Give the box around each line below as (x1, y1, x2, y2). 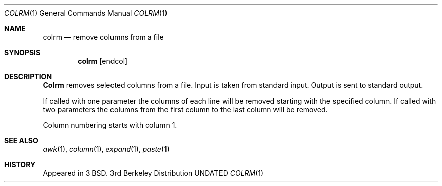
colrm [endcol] (78, 57, 128, 65)
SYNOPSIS (4, 48, 41, 57)
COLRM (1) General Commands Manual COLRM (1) (4, 9, 168, 17)
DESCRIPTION (4, 72, 52, 81)
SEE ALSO (4, 136, 38, 145)
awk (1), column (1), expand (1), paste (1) (43, 145, 170, 153)
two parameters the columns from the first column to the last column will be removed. (43, 105, 328, 114)
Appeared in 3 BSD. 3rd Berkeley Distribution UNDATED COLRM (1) (43, 169, 264, 177)
